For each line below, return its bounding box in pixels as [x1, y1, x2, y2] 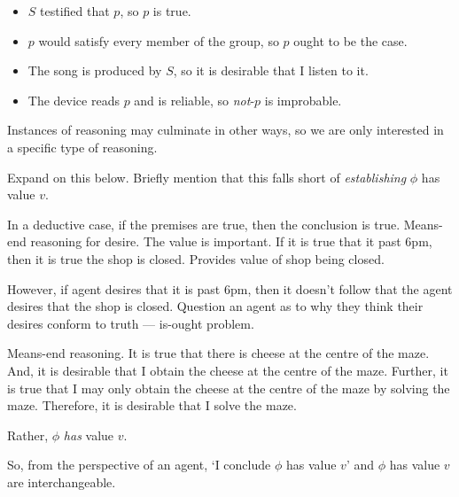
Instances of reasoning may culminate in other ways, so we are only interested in [7, 120, 444, 139]
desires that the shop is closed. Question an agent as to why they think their [7, 297, 424, 315]
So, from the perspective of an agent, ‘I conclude [7, 455, 271, 474]
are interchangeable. [7, 472, 116, 491]
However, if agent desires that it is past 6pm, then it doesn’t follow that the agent [7, 279, 453, 298]
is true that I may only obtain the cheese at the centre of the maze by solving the [7, 378, 450, 397]
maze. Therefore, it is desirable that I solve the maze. [7, 396, 297, 415]
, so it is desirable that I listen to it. [173, 61, 369, 80]
